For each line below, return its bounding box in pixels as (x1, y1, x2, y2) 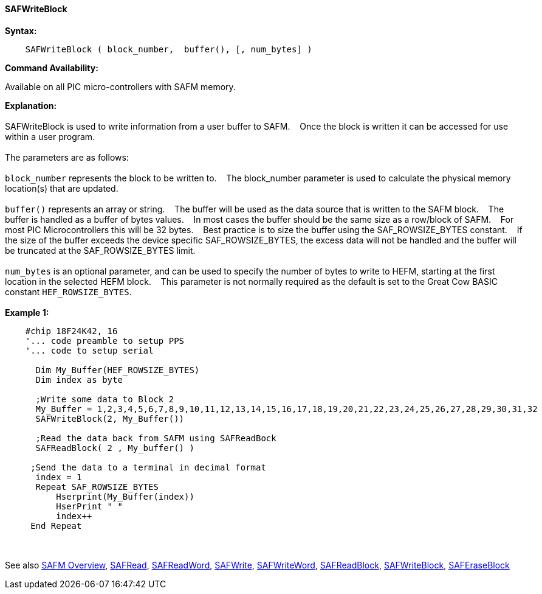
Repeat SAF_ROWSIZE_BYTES (35, 481, 159, 492)
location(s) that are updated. (5, 183, 118, 194)
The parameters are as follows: (5, 152, 129, 162)
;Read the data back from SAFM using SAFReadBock (35, 433, 276, 443)
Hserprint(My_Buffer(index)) (56, 491, 194, 501)
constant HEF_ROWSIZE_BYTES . (5, 286, 132, 297)
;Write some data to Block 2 (35, 394, 174, 404)
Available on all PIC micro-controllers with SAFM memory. (5, 81, 236, 92)
